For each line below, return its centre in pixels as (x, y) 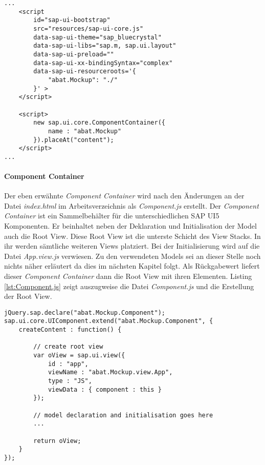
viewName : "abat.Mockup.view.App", (110, 372)
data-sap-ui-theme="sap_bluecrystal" (97, 37)
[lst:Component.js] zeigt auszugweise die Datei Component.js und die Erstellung (129, 286)
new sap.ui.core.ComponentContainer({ (99, 123)
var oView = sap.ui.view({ (79, 356)
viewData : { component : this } (105, 389)
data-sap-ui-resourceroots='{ (85, 72)
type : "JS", (70, 381)
